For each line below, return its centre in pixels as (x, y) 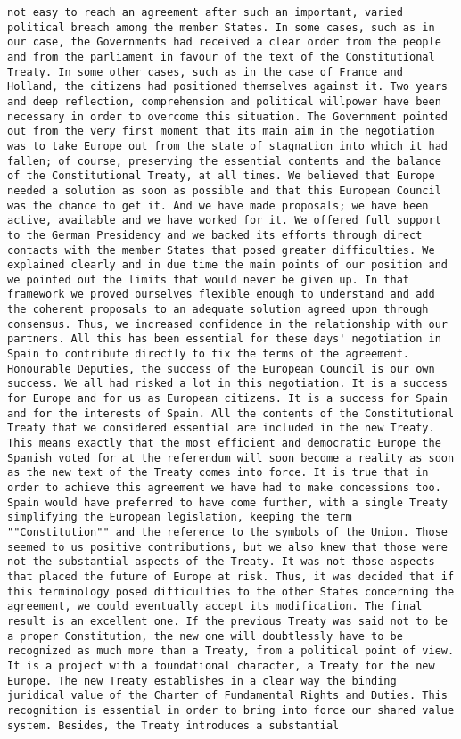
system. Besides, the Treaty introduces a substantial (173, 725)
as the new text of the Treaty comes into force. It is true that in (218, 473)
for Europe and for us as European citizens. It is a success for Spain (227, 399)
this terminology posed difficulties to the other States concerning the (231, 591)
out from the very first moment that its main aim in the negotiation (221, 131)
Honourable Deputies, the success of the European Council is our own (221, 369)
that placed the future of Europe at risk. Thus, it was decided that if (231, 576)
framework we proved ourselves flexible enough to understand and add (221, 295)
